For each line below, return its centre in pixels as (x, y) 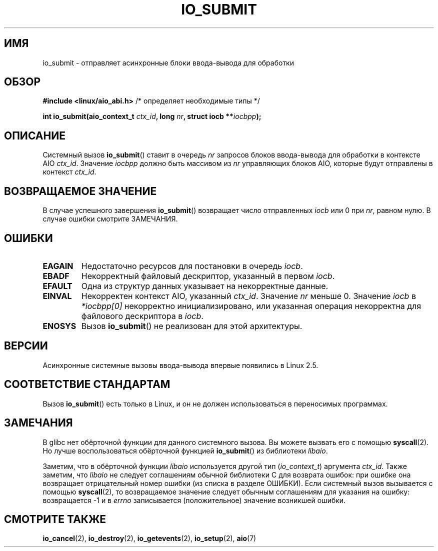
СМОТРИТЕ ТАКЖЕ (55, 519)
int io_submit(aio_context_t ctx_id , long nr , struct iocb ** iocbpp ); (152, 116)
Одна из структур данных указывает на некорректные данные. (205, 286)
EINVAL (57, 296)
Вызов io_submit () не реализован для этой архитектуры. (192, 326)
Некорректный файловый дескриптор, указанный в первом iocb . (208, 276)
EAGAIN (58, 266)
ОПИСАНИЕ (35, 135)
